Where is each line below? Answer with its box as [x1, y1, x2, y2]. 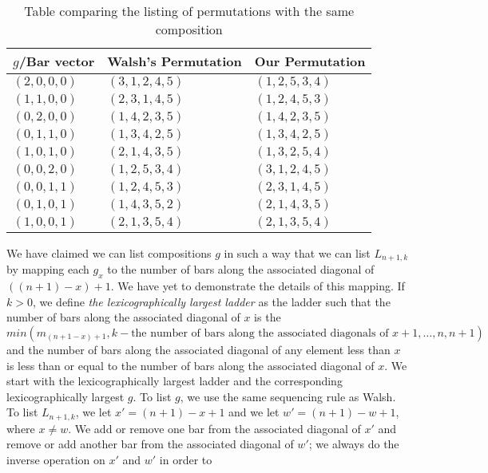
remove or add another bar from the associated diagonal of [6, 436, 294, 452]
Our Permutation [254, 52, 366, 70]
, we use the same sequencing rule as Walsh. [180, 388, 396, 404]
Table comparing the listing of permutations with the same [24, 2, 355, 20]
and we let [228, 404, 280, 420]
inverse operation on [6, 451, 105, 468]
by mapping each [6, 261, 89, 278]
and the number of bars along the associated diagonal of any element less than [6, 341, 391, 358]
